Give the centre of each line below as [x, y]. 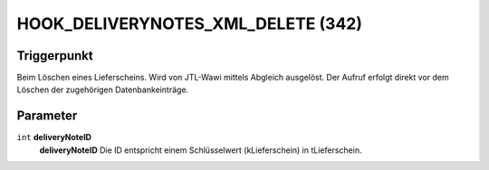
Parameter [47, 116]
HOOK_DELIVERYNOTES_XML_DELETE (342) [189, 24]
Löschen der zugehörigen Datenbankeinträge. [103, 90]
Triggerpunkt [55, 56]
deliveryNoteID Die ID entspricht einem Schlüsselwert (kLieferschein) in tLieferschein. [201, 150]
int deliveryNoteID [54, 137]
